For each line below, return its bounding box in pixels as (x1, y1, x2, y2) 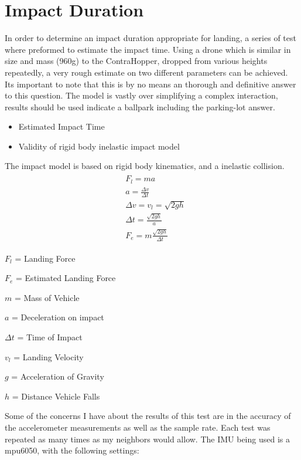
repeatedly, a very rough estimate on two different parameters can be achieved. (5, 66, 288, 78)
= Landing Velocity (13, 350, 84, 363)
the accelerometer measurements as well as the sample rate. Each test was (5, 421, 271, 433)
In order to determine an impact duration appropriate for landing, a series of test (5, 32, 296, 44)
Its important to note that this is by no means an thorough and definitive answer (5, 77, 296, 90)
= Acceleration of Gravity (11, 370, 104, 383)
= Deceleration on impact (12, 311, 104, 323)
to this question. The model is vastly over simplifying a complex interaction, (5, 89, 278, 102)
